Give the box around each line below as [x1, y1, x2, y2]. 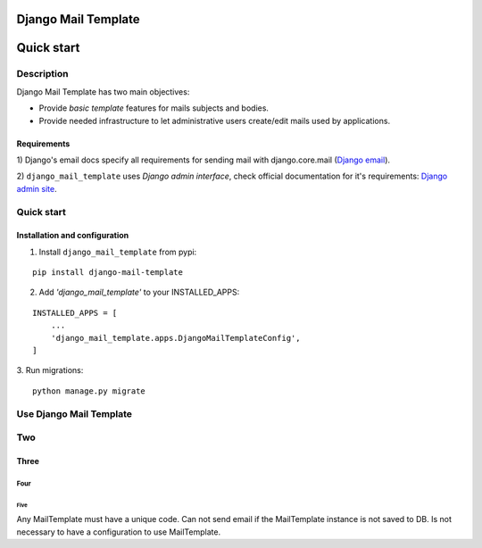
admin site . [16, 183, 57, 194]
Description [16, 68, 69, 80]
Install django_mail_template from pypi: [38, 246, 197, 257]
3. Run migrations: [16, 365, 84, 376]
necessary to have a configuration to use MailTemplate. [16, 527, 221, 537]
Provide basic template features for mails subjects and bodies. [38, 103, 270, 113]
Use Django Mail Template [16, 407, 133, 419]
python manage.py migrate [32, 386, 146, 396]
